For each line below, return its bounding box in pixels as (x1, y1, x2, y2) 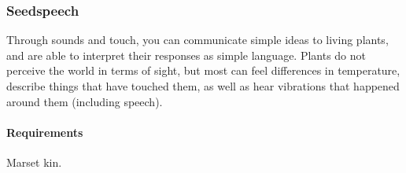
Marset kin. (6, 153, 62, 170)
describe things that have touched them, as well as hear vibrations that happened (6, 78, 400, 94)
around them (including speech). (6, 93, 163, 109)
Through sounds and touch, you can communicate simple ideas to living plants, (6, 31, 389, 48)
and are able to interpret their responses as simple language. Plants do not (6, 46, 367, 63)
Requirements (6, 123, 83, 140)
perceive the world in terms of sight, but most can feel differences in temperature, (6, 62, 400, 79)
